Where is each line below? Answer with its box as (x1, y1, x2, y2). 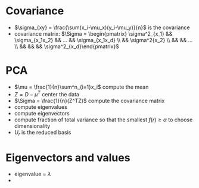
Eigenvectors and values (5, 151, 130, 164)
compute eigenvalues (14, 103, 68, 111)
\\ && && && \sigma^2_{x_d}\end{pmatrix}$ (14, 43, 120, 50)
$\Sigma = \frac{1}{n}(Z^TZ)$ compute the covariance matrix (14, 97, 165, 104)
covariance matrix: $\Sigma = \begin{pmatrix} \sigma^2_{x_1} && (14, 30, 173, 37)
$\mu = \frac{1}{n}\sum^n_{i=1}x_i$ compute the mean (14, 83, 149, 90)
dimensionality (14, 122, 51, 129)
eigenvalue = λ (14, 171, 51, 178)
